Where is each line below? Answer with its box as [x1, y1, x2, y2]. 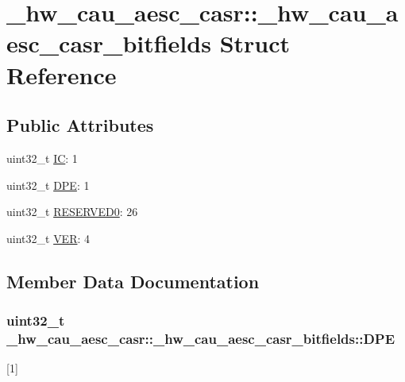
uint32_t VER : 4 [6, 230, 91, 246]
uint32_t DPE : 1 [6, 176, 90, 193]
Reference [6, 58, 117, 91]
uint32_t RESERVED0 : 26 [6, 203, 138, 220]
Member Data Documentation [6, 268, 260, 293]
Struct [219, 27, 291, 60]
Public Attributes [6, 113, 154, 137]
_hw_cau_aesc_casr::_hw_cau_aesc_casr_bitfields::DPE [6, 328, 395, 348]
